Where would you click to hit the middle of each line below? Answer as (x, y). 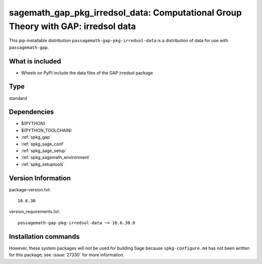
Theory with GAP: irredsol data (73, 26)
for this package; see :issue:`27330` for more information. (67, 255)
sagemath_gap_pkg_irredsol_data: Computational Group (125, 13)
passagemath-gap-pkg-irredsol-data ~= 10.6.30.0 (76, 223)
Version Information (40, 178)
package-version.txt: (30, 189)
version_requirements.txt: (34, 212)
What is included (35, 61)
